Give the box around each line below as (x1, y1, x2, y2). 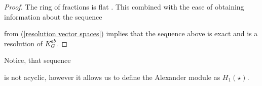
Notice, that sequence (4, 55, 71, 65)
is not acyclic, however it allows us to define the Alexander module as (4, 71, 220, 82)
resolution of (4, 38, 43, 48)
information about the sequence (4, 11, 102, 22)
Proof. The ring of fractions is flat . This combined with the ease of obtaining (4, 2, 244, 12)
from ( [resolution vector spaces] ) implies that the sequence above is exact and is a (4, 28, 258, 39)
